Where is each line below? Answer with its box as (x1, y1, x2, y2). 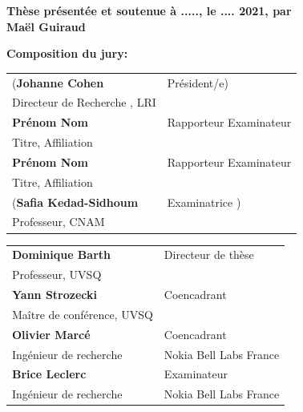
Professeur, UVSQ (12, 266, 102, 283)
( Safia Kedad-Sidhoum (12, 193, 139, 210)
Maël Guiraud (6, 18, 86, 34)
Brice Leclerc (12, 366, 87, 382)
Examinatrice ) (167, 193, 241, 210)
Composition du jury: (6, 45, 128, 62)
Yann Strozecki (12, 285, 97, 302)
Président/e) (167, 74, 228, 91)
